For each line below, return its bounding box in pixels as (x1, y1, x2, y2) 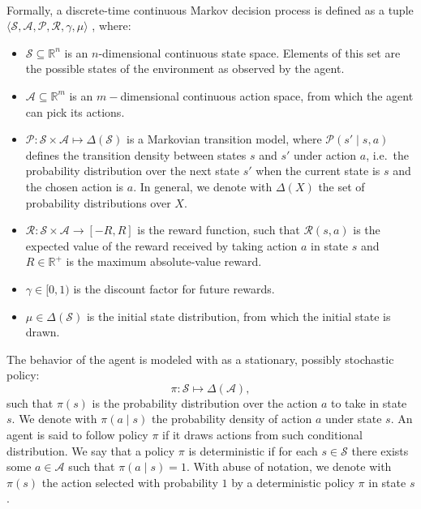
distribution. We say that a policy (6, 442, 175, 459)
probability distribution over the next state (25, 162, 239, 179)
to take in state (330, 394, 407, 411)
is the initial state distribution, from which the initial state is (86, 307, 391, 324)
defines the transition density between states (25, 146, 247, 163)
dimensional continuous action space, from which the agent (120, 87, 414, 104)
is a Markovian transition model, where (127, 130, 322, 148)
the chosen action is (25, 178, 124, 195)
